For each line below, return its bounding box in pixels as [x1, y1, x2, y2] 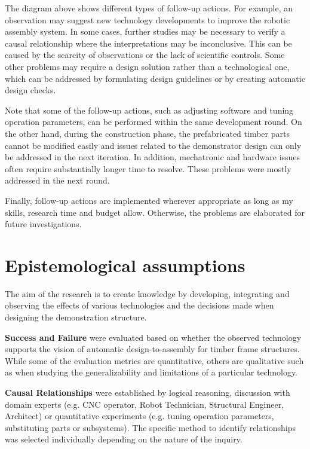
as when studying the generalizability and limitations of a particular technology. [5, 366, 298, 378]
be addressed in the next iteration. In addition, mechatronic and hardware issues [5, 151, 300, 163]
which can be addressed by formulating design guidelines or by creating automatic [5, 72, 305, 84]
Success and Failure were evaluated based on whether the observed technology [5, 331, 302, 343]
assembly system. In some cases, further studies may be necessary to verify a [5, 25, 286, 38]
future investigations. [5, 218, 82, 230]
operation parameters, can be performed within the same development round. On [5, 115, 302, 128]
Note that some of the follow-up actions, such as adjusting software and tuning [5, 103, 294, 116]
